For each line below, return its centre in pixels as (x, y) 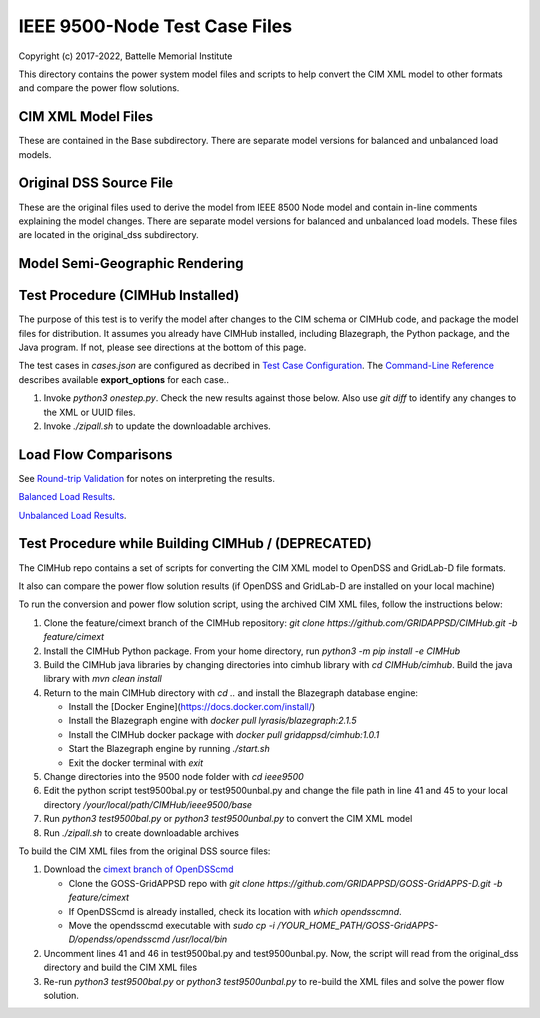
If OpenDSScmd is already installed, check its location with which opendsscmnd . (235, 911)
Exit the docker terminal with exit (136, 762)
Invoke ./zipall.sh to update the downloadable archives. (157, 426)
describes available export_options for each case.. (124, 379)
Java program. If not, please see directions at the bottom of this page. (162, 347)
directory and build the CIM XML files (120, 967)
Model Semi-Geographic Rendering (131, 263)
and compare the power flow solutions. (99, 88)
